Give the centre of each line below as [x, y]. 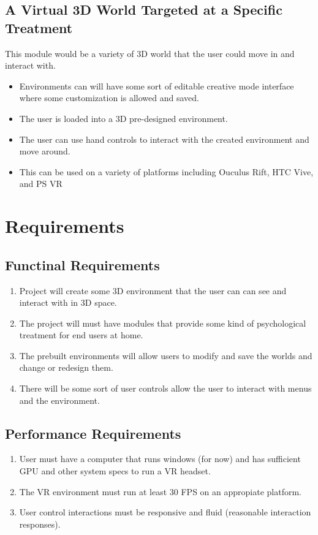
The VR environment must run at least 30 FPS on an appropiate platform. [160, 491]
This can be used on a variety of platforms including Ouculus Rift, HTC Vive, [166, 171]
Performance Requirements [93, 433]
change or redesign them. [66, 367]
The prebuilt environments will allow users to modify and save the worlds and [166, 355]
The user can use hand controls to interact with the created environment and [164, 139]
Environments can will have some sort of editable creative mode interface [157, 85]
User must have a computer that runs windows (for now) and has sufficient [160, 459]
